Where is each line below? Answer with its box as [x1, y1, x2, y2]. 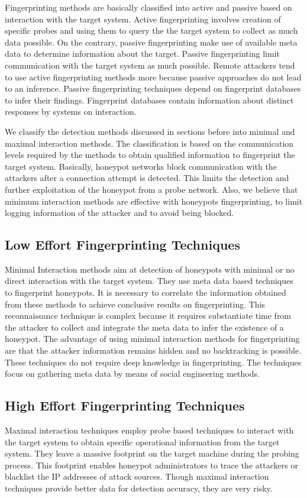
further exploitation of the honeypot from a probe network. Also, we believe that [5, 183, 298, 195]
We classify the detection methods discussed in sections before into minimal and [5, 125, 295, 137]
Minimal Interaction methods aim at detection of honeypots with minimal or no [5, 263, 295, 275]
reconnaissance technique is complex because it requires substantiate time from [5, 309, 292, 322]
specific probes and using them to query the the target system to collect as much [5, 24, 298, 37]
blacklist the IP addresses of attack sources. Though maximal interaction [5, 470, 269, 483]
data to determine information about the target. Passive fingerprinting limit [5, 47, 280, 60]
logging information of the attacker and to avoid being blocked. [5, 206, 234, 219]
